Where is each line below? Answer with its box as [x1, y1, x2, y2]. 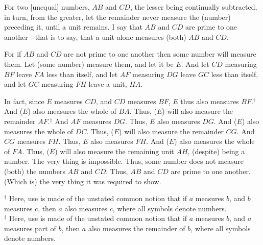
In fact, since [4, 95, 44, 106]
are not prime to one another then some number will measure [64, 48, 256, 59]
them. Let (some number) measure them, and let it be [4, 58, 174, 69]
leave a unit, [88, 79, 127, 89]
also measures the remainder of [88, 223, 185, 233]
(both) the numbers [4, 165, 65, 176]
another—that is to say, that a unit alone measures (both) [4, 31, 186, 42]
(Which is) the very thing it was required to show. [4, 176, 161, 186]
